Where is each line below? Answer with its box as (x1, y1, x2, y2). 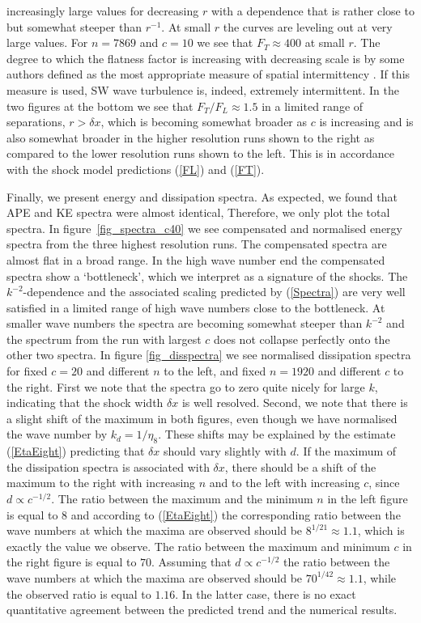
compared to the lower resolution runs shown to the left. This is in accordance (6, 145, 394, 162)
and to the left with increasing (209, 474, 360, 491)
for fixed (6, 362, 48, 379)
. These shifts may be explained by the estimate (158, 426, 396, 443)
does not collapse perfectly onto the (214, 330, 390, 347)
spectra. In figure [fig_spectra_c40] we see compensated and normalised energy (6, 219, 402, 236)
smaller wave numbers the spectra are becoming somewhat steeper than (6, 315, 363, 332)
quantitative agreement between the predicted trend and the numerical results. (6, 601, 398, 618)
